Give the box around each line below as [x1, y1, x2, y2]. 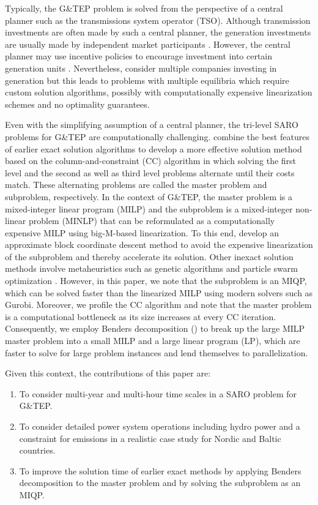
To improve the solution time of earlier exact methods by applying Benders [19, 464, 301, 477]
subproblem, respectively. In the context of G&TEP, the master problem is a [5, 190, 292, 203]
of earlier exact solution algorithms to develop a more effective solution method [5, 142, 302, 155]
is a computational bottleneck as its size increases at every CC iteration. [5, 310, 276, 323]
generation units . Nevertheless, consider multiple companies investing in [5, 61, 277, 74]
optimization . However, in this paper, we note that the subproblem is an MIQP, [5, 274, 307, 287]
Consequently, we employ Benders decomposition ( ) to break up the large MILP [5, 322, 305, 335]
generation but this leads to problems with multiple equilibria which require [5, 73, 289, 86]
